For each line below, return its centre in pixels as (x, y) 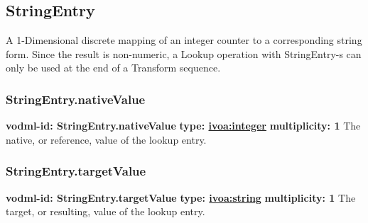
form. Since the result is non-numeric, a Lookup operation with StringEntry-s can (184, 53)
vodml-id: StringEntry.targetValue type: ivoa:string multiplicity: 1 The (181, 197)
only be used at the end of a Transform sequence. (113, 68)
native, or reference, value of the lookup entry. (106, 139)
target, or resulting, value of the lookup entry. (105, 211)
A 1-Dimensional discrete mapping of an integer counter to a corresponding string (184, 40)
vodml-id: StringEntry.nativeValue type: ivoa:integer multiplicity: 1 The (183, 126)
